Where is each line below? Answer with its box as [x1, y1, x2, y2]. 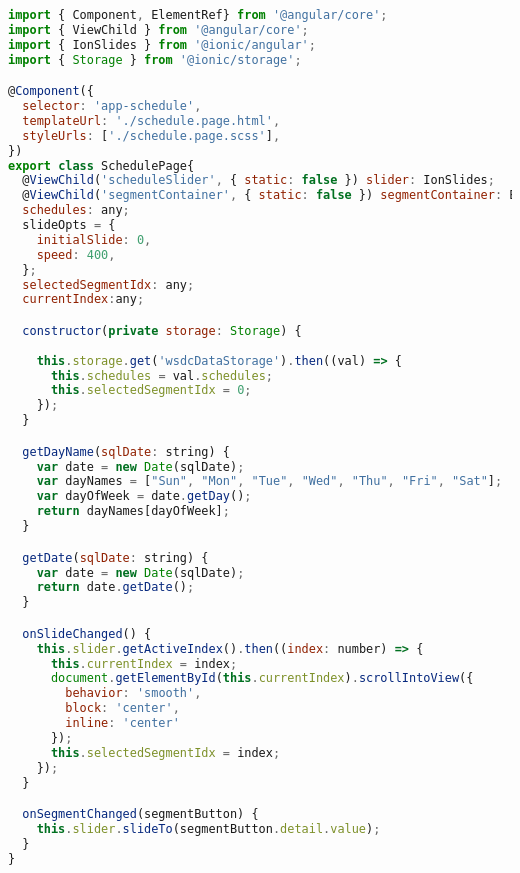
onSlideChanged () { [22, 626, 152, 641]
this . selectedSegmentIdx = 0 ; [50, 383, 252, 398]
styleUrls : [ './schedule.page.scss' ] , [22, 128, 281, 143]
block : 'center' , [65, 701, 180, 716]
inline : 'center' [65, 716, 180, 731]
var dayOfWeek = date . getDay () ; [36, 489, 252, 504]
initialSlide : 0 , [36, 232, 152, 247]
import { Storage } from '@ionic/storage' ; [8, 52, 302, 67]
